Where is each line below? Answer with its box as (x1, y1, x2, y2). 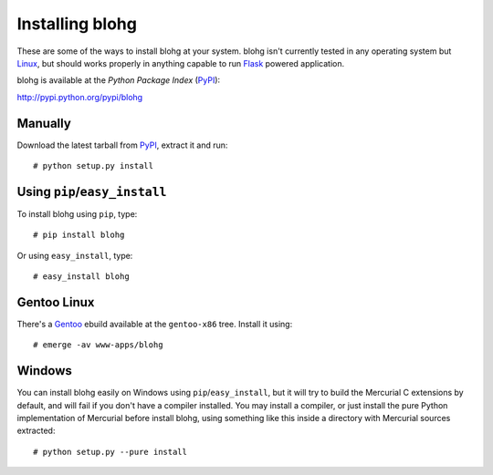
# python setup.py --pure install (33, 447, 187, 457)
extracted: (16, 425, 56, 437)
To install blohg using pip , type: (16, 208, 138, 219)
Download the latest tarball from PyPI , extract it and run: (16, 139, 228, 150)
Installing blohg (16, 14, 137, 34)
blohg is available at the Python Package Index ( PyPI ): (16, 75, 221, 86)
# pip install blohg (33, 230, 125, 241)
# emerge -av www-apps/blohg (33, 340, 163, 350)
